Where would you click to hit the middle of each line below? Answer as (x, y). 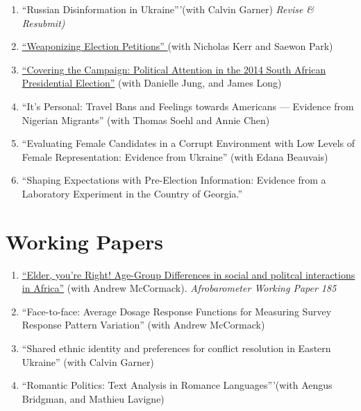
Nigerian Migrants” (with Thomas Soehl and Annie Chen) (146, 120)
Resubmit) (43, 23)
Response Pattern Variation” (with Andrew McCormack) (143, 325)
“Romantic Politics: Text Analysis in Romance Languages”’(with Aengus (177, 385)
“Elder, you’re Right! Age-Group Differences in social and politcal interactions (188, 274)
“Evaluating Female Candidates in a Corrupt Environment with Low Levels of (188, 143)
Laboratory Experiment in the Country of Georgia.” (132, 193)
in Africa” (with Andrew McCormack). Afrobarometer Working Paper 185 (179, 288)
